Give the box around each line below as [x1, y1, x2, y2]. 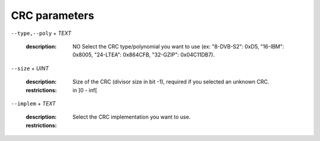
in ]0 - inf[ [72, 86, 97, 94]
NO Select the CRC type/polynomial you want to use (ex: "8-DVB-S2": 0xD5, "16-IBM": [72, 43, 284, 50]
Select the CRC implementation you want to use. [72, 113, 191, 121]
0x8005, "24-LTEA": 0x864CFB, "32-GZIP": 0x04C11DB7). [72, 51, 215, 59]
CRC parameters [11, 9, 94, 22]
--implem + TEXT [11, 100, 56, 107]
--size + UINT [11, 65, 49, 72]
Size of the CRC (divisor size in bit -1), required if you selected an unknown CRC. [72, 78, 270, 85]
